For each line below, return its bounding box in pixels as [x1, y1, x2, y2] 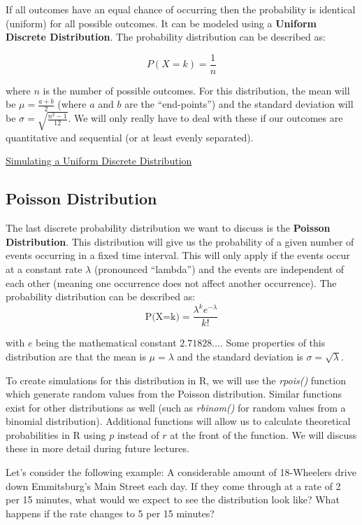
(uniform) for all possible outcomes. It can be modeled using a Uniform [6, 15, 317, 30]
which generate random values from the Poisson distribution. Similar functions [6, 386, 342, 401]
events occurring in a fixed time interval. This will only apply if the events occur [6, 248, 350, 262]
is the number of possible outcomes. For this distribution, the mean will [43, 83, 350, 97]
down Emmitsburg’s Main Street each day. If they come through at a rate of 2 [6, 478, 341, 493]
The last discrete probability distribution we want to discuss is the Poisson [6, 220, 331, 235]
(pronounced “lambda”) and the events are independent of [94, 261, 345, 276]
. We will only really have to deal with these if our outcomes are [68, 111, 343, 125]
